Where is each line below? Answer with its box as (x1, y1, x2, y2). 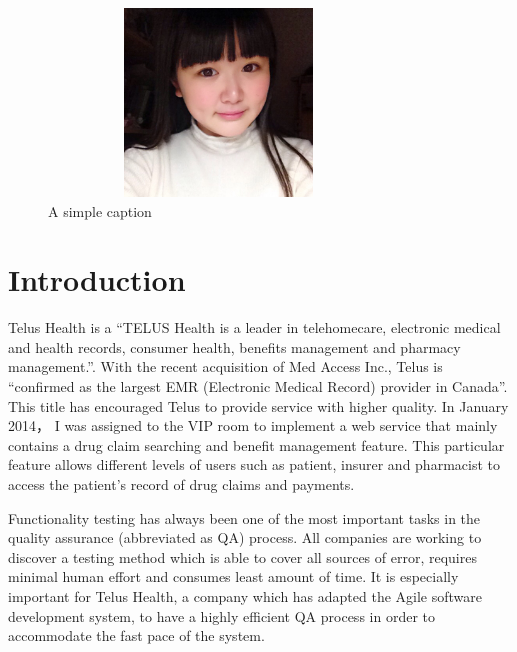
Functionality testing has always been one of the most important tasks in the (8, 507, 481, 528)
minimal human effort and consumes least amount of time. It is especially (8, 566, 459, 587)
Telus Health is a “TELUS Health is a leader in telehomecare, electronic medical (8, 317, 501, 338)
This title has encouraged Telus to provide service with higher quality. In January (8, 395, 509, 416)
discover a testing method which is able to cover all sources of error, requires (8, 546, 477, 567)
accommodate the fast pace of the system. (8, 625, 265, 646)
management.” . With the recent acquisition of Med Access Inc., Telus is (8, 356, 443, 377)
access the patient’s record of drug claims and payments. (8, 474, 355, 495)
